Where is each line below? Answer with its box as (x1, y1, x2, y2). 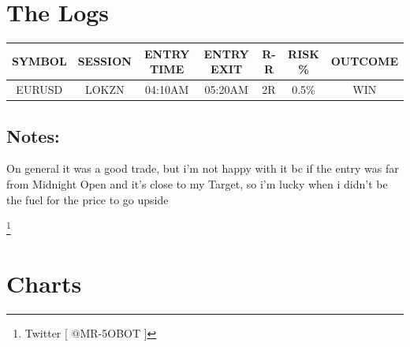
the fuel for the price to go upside (6, 191, 169, 207)
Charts (6, 267, 82, 299)
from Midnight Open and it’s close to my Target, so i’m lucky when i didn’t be (6, 175, 388, 192)
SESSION (77, 53, 132, 69)
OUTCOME (330, 53, 398, 69)
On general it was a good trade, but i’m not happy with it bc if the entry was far (6, 160, 399, 177)
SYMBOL (12, 53, 67, 69)
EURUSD (16, 81, 63, 98)
